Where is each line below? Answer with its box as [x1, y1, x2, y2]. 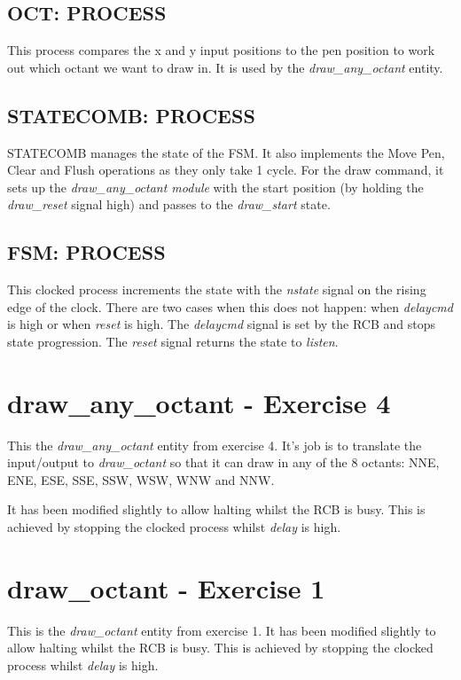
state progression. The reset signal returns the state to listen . [7, 332, 339, 350]
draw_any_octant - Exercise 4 [7, 384, 391, 420]
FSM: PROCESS [7, 238, 166, 266]
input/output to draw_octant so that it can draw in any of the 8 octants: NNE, [7, 453, 440, 472]
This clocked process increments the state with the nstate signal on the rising [7, 280, 426, 299]
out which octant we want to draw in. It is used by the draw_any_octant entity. [7, 58, 443, 76]
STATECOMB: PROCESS [7, 101, 255, 129]
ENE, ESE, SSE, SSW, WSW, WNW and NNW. [7, 470, 275, 489]
